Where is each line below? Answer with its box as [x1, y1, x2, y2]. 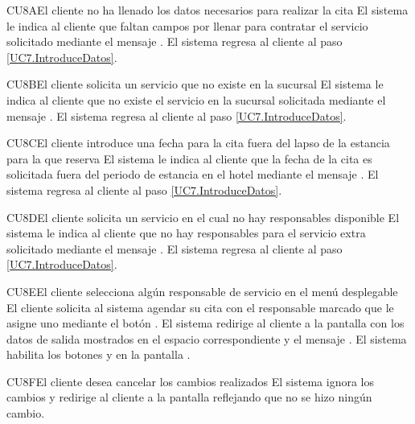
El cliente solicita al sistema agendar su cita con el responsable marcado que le [6, 298, 394, 315]
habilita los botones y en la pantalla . [6, 346, 191, 363]
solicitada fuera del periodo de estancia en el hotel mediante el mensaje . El [6, 166, 379, 183]
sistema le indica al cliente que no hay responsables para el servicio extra [6, 224, 366, 241]
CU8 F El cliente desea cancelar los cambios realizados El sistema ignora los [6, 373, 374, 389]
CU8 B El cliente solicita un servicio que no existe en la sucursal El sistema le [6, 76, 384, 93]
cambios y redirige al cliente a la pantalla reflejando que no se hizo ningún [6, 389, 372, 405]
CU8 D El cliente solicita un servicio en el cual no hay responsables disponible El [6, 208, 400, 225]
